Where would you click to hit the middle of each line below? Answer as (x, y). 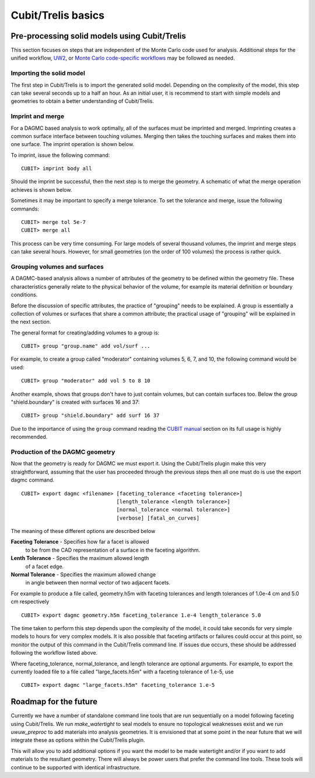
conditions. (24, 295)
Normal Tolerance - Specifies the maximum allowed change (83, 575)
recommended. (29, 437)
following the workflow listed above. (54, 653)
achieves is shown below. (41, 189)
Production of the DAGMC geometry (63, 452)
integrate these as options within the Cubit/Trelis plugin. (78, 740)
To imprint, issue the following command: (60, 155)
